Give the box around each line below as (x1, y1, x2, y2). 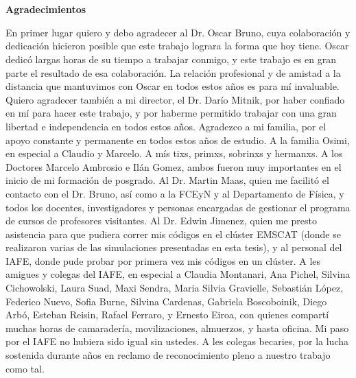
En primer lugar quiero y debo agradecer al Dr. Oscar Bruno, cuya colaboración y (5, 25, 351, 39)
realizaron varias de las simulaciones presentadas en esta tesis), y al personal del (5, 240, 342, 255)
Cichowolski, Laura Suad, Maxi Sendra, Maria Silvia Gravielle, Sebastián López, (5, 281, 344, 295)
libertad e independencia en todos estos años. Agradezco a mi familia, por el (5, 119, 327, 133)
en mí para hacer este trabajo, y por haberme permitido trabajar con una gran (5, 106, 337, 120)
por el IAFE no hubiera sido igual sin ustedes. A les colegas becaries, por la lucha (5, 334, 349, 349)
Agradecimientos (5, 2, 86, 16)
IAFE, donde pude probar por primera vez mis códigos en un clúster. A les (5, 253, 321, 268)
